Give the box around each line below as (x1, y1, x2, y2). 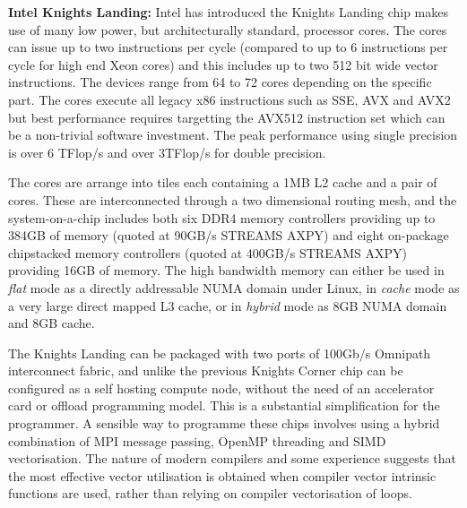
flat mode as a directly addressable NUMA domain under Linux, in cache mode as (8, 278, 460, 297)
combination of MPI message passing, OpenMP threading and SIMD (8, 431, 386, 450)
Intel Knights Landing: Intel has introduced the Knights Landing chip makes (8, 3, 448, 21)
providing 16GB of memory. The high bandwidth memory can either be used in (8, 261, 445, 280)
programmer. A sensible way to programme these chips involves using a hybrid (8, 414, 440, 433)
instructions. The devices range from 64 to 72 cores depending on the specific (8, 73, 432, 91)
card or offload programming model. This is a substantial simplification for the (8, 396, 440, 415)
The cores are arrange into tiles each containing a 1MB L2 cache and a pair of (8, 173, 437, 192)
